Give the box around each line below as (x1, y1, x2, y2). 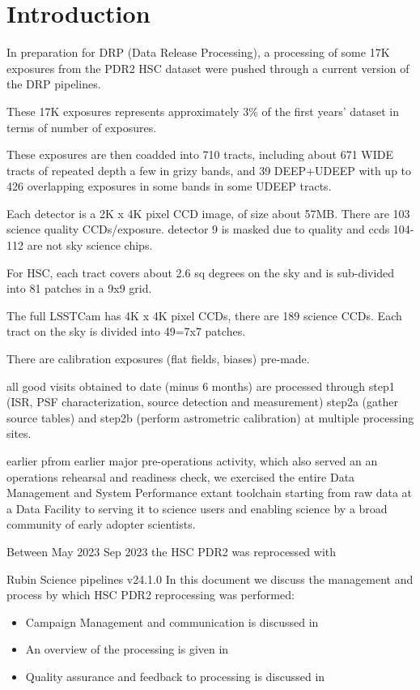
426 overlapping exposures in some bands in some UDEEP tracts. (6, 178, 332, 195)
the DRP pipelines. (6, 75, 101, 92)
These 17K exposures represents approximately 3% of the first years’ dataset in (6, 102, 399, 119)
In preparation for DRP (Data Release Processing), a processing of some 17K (6, 44, 390, 61)
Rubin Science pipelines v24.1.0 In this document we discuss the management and (6, 570, 414, 587)
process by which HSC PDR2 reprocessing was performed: (6, 586, 295, 603)
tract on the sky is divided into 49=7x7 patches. (6, 323, 246, 340)
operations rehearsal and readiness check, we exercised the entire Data (6, 468, 355, 485)
